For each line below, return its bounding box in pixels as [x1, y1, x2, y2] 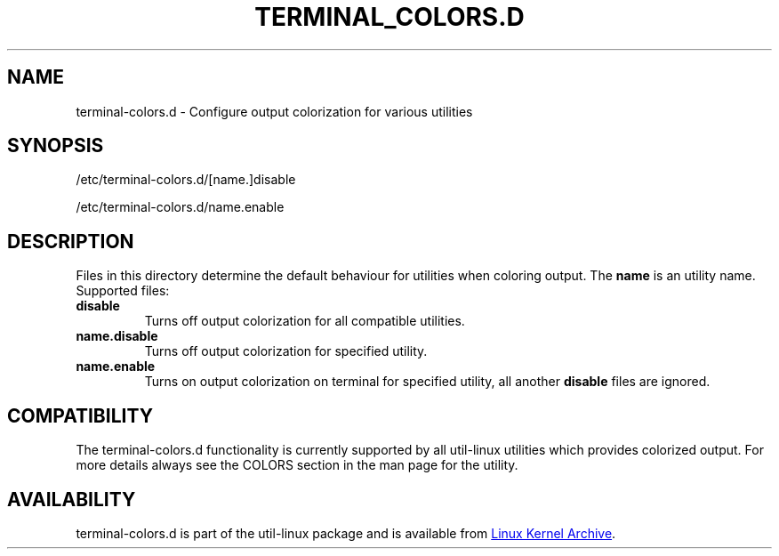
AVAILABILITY [7, 488, 136, 511]
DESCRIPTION [7, 230, 134, 253]
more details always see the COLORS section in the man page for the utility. [76, 457, 518, 473]
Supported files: [76, 283, 170, 299]
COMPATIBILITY [7, 404, 153, 427]
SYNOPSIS [7, 134, 104, 157]
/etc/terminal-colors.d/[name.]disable [76, 172, 296, 188]
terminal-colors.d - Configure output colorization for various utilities [76, 103, 473, 119]
